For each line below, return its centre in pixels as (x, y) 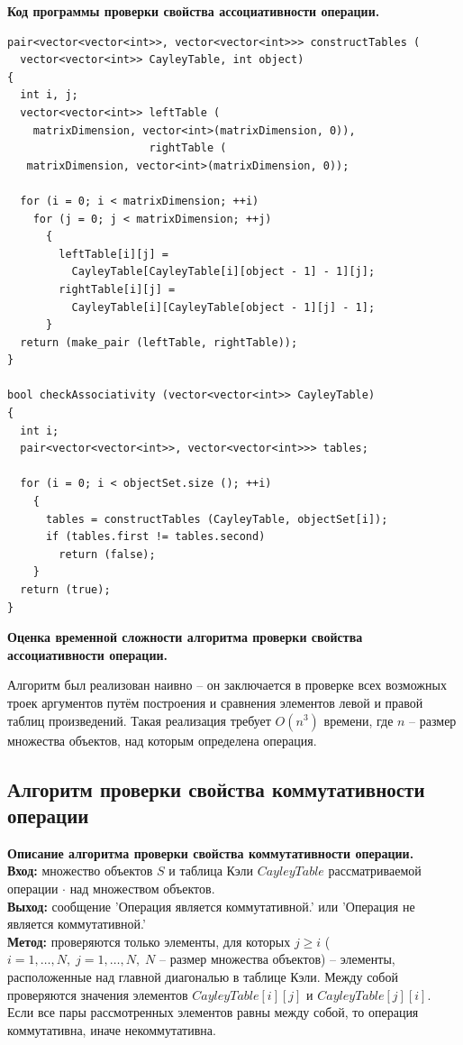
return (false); (107, 554)
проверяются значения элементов (98, 994)
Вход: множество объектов (80, 871)
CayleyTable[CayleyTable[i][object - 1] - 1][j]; (223, 272)
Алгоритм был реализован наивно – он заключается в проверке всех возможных (227, 685)
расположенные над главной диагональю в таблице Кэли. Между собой (203, 976)
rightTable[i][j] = (117, 289)
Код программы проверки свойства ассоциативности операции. (194, 11)
